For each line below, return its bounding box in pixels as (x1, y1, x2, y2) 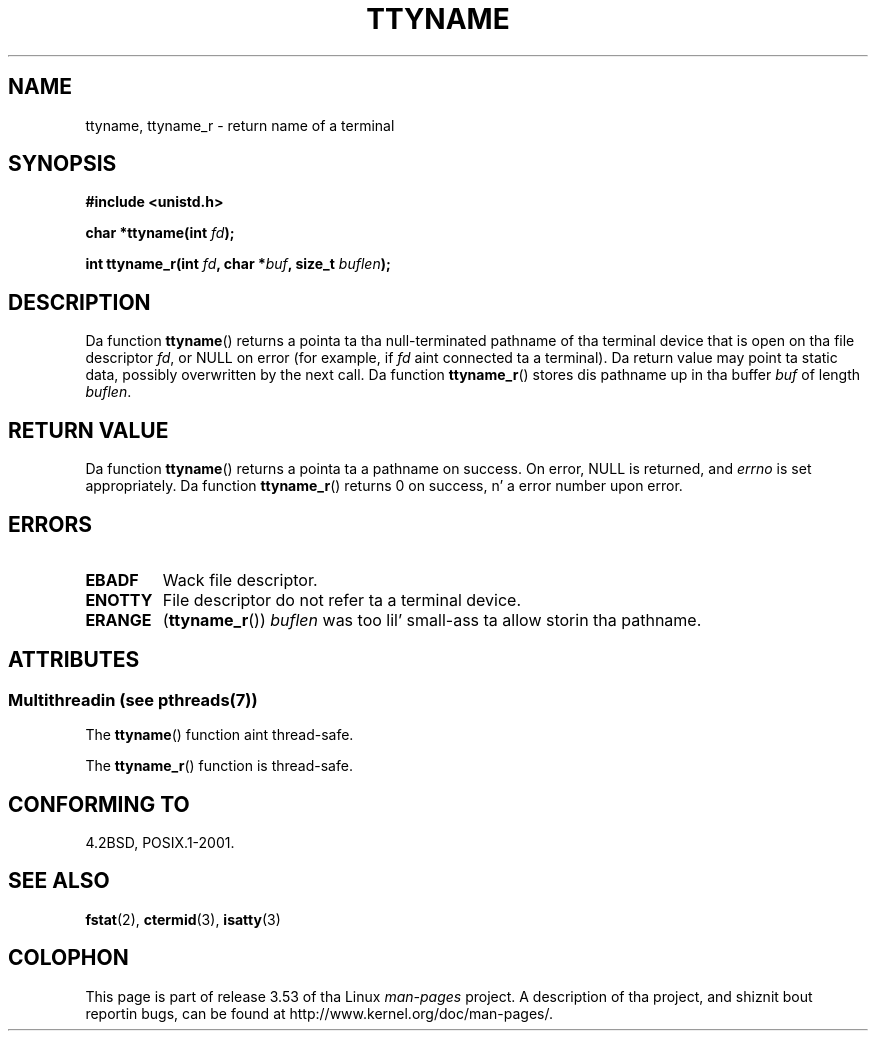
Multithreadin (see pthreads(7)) (8, 689, 258, 710)
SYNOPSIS (8, 151, 117, 177)
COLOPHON (8, 945, 129, 971)
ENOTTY (85, 589, 153, 610)
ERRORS (8, 511, 93, 537)
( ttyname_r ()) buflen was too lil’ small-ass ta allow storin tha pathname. (162, 609, 702, 630)
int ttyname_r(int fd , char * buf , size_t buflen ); (85, 255, 391, 273)
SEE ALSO (8, 868, 110, 894)
